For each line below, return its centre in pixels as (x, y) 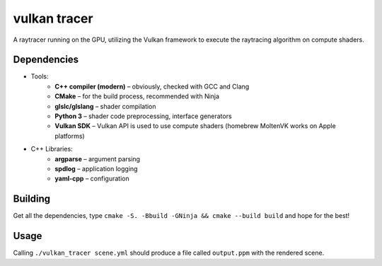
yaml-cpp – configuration (92, 179)
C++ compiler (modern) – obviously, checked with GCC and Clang (152, 86)
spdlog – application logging (96, 168)
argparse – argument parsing (98, 158)
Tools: (40, 76)
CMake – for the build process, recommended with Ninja (137, 96)
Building (32, 199)
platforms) (70, 136)
